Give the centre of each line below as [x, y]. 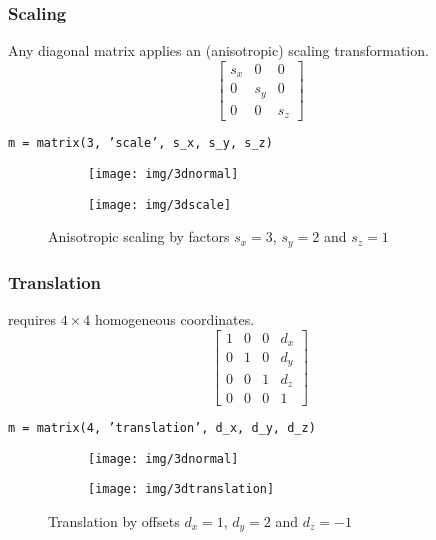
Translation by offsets [114, 520]
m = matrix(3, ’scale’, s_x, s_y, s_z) [140, 143]
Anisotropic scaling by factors [139, 236]
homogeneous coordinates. [174, 318]
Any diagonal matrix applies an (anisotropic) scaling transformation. [218, 50]
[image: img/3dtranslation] [181, 489]
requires [32, 318]
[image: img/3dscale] [160, 204]
